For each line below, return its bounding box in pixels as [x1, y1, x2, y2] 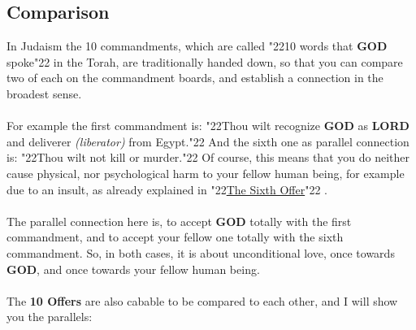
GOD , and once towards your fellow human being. [6, 260, 260, 277]
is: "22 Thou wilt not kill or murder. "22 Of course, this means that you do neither [6, 149, 409, 166]
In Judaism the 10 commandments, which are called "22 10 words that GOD [6, 37, 388, 54]
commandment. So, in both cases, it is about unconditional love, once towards [6, 244, 395, 261]
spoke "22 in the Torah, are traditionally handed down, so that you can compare [6, 53, 403, 70]
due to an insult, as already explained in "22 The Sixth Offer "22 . [6, 180, 327, 198]
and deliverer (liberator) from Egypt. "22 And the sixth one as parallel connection [6, 132, 409, 150]
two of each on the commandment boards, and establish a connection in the [6, 69, 383, 86]
